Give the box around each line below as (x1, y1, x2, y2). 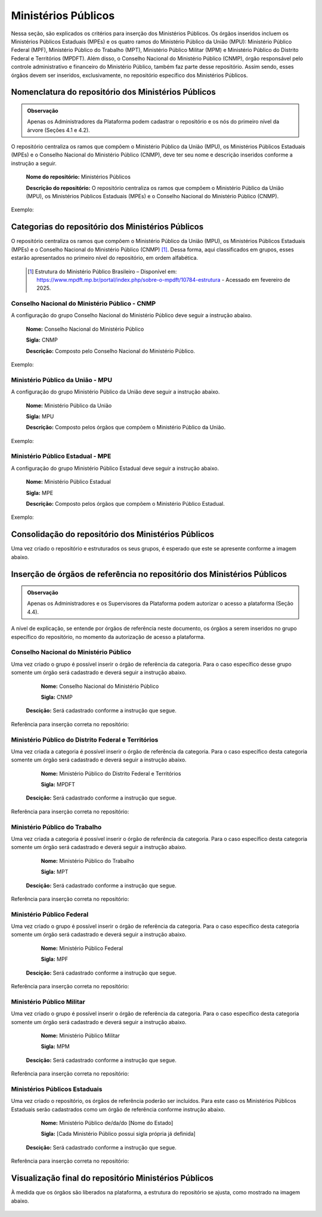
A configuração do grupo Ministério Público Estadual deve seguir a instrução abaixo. (11, 465, 219, 472)
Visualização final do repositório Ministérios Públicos (11, 1173, 214, 1184)
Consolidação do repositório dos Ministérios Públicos (11, 529, 215, 540)
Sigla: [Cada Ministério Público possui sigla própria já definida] (41, 1130, 196, 1138)
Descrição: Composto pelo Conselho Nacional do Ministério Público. (26, 347, 196, 355)
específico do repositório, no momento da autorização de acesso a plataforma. (11, 633, 205, 640)
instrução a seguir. (11, 159, 57, 167)
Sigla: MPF (41, 955, 69, 963)
